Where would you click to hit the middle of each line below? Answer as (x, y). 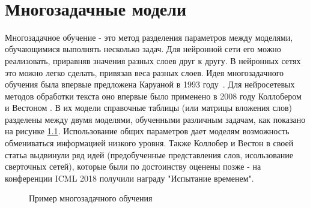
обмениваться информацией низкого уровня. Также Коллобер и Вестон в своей (149, 143)
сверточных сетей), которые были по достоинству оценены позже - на (133, 166)
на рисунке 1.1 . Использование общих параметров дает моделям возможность (147, 131)
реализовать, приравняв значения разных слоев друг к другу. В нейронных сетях (153, 60)
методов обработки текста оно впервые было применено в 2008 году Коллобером (153, 96)
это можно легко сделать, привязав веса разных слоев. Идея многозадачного (144, 72)
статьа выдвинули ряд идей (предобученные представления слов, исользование (149, 154)
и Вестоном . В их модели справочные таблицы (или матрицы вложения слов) (148, 108)
